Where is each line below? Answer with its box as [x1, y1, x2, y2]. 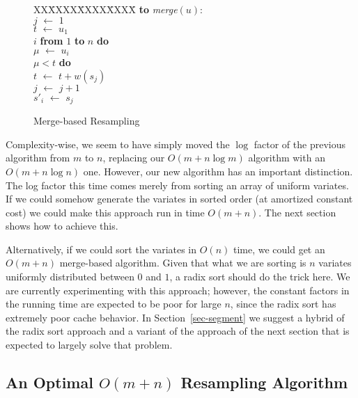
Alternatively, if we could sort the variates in [6, 241, 197, 256]
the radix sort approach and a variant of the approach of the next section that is [6, 324, 350, 338]
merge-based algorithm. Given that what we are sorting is [59, 255, 306, 270]
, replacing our [102, 150, 165, 165]
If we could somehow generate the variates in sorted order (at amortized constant [6, 191, 353, 206]
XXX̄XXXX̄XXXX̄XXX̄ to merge [33, 2, 178, 16]
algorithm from [6, 150, 70, 165]
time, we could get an [233, 241, 325, 256]
